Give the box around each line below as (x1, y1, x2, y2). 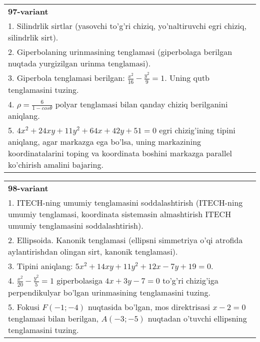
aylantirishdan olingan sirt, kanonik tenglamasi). (8, 246, 178, 258)
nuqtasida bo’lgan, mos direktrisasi (87, 301, 210, 313)
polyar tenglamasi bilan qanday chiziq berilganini (55, 98, 228, 110)
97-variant (8, 5, 48, 17)
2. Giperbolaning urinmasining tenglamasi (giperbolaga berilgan (8, 46, 232, 57)
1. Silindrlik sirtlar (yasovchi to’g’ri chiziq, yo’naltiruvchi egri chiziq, (8, 20, 246, 31)
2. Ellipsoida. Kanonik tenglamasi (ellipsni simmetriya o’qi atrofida (8, 234, 243, 246)
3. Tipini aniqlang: (8, 260, 73, 272)
